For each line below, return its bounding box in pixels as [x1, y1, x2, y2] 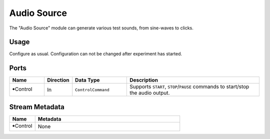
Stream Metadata [9, 103, 64, 111]
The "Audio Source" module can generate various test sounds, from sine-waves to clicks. [9, 25, 193, 31]
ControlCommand [75, 87, 109, 92]
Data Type [75, 77, 100, 84]
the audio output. [129, 90, 170, 97]
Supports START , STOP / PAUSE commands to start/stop [129, 83, 249, 90]
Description [129, 77, 158, 84]
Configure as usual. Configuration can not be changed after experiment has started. [9, 51, 182, 57]
